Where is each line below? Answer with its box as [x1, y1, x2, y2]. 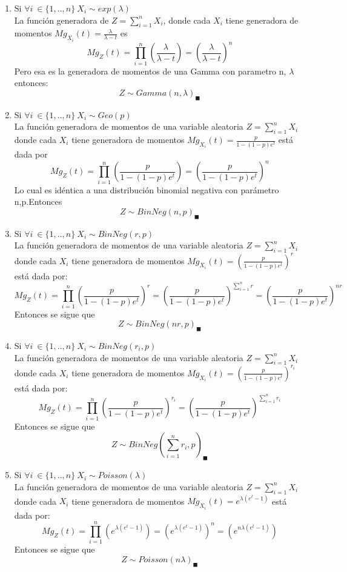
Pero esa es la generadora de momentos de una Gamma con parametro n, [14, 64, 286, 77]
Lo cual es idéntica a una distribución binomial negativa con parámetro [14, 183, 279, 196]
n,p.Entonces [14, 195, 62, 208]
